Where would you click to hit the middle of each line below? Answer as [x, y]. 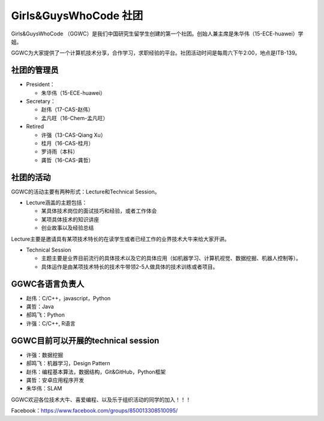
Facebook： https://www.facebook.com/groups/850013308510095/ [94, 411]
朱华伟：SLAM [44, 389]
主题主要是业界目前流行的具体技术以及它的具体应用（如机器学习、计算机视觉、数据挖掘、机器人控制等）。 [171, 258]
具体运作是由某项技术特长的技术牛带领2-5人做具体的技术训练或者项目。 [130, 267]
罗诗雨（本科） [59, 152]
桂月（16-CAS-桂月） [67, 143]
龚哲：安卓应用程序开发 [55, 380]
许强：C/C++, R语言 [51, 323]
